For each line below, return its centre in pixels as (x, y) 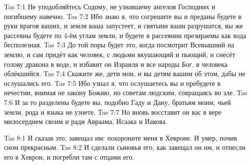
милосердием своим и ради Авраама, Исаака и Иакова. (86, 121)
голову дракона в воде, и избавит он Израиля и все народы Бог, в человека (116, 64)
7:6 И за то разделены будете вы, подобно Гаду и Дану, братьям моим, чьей (118, 102)
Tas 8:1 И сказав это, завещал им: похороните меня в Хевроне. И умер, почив (121, 137)
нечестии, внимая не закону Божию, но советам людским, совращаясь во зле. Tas (126, 93)
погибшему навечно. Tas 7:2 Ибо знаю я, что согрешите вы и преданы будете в (123, 16)
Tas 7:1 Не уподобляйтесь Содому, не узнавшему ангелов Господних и (110, 6)
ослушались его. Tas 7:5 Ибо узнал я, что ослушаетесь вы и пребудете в (112, 83)
